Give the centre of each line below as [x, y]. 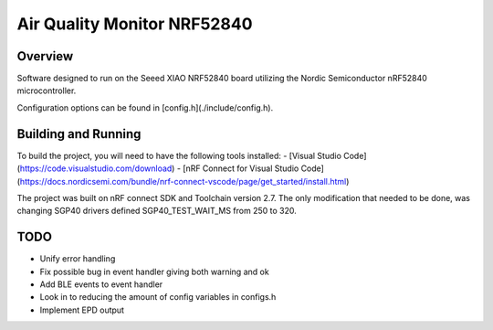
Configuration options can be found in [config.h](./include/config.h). [145, 107]
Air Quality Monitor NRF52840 [135, 24]
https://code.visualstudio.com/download [96, 168]
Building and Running [79, 134]
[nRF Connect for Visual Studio [241, 168]
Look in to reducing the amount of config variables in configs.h [158, 297]
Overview [45, 56]
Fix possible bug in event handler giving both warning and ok [154, 271]
